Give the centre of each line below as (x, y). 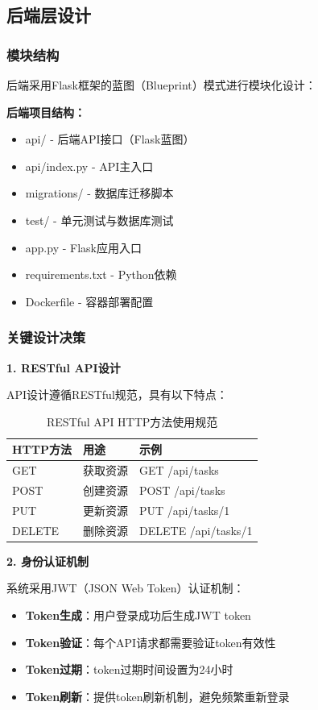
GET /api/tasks (179, 470)
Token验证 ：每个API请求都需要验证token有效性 (151, 642)
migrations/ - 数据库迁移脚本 (99, 193)
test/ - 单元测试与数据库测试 (99, 220)
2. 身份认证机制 (47, 561)
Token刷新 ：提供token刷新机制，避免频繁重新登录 (157, 696)
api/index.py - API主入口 (89, 166)
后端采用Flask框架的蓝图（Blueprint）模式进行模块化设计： (161, 85)
